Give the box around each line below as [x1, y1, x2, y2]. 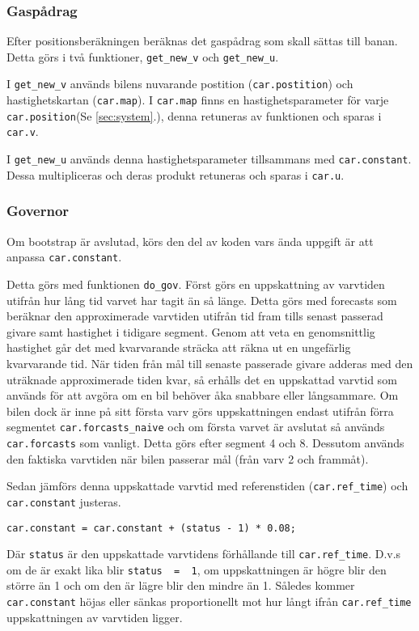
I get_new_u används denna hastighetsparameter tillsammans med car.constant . [6, 150, 412, 167]
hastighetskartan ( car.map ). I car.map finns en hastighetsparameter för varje [6, 91, 389, 108]
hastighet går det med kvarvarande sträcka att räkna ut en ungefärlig [6, 339, 351, 356]
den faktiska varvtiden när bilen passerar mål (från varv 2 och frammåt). [6, 450, 369, 467]
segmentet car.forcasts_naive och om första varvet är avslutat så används [6, 418, 385, 435]
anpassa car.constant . [6, 248, 122, 265]
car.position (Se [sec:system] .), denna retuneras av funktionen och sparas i [6, 107, 382, 124]
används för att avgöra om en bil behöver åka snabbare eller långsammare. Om [6, 387, 399, 404]
